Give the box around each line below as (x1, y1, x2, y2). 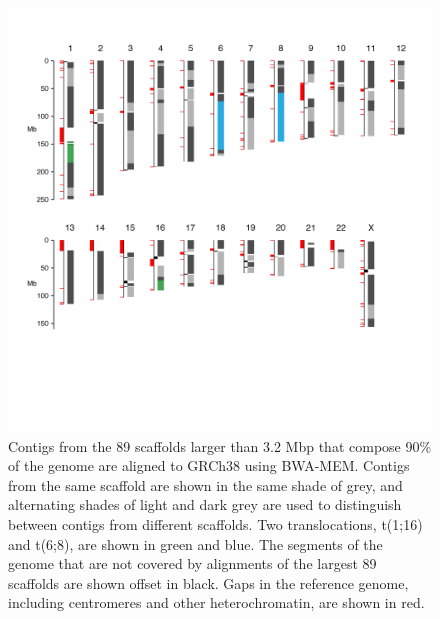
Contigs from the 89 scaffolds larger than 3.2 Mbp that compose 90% (8, 435, 432, 456)
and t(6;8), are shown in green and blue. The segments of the (8, 533, 383, 554)
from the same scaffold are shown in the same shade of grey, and (8, 474, 403, 495)
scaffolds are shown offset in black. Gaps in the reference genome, (8, 572, 409, 593)
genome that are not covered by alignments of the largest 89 (8, 553, 377, 574)
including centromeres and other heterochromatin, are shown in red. (8, 592, 425, 613)
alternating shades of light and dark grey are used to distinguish (8, 494, 402, 515)
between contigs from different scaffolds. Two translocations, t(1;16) (8, 513, 423, 534)
